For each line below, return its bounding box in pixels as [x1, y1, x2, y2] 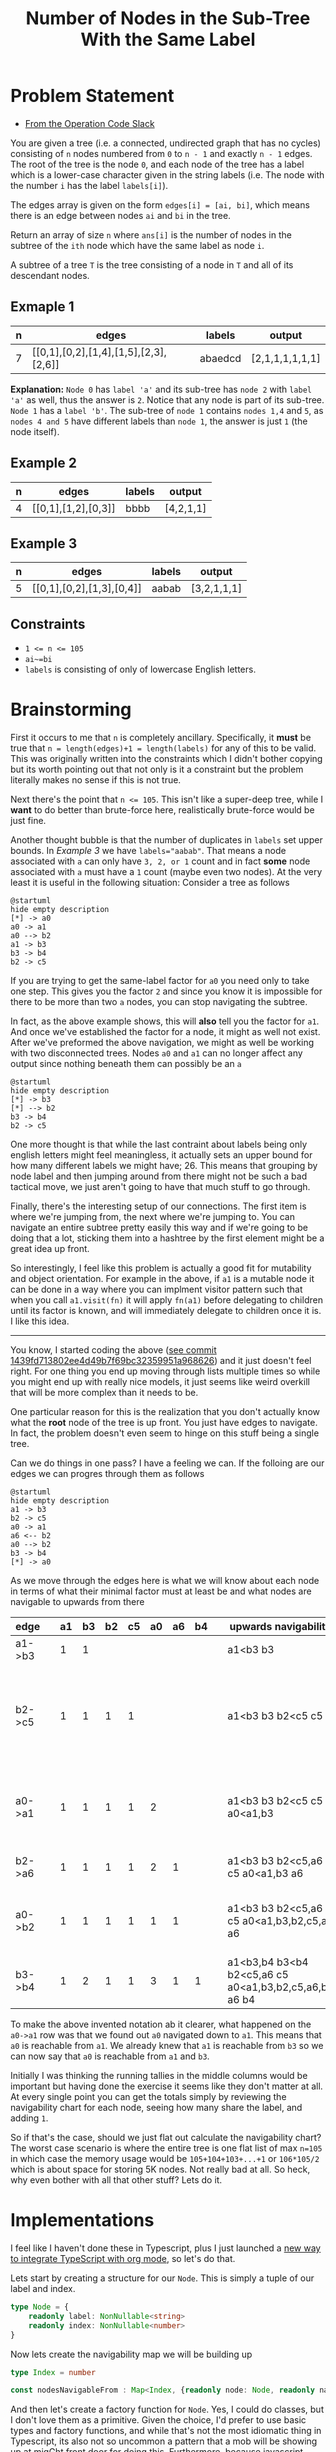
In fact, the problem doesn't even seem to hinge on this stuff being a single [10, 1427, 320, 1439]
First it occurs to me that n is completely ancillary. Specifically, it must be [10, 732, 312, 744]
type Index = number [10, 2367, 97, 2377]
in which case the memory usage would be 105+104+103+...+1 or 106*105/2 [10, 2153, 320, 2165]
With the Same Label [80, 28, 256, 51]
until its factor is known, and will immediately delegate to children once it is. [10, 1305, 322, 1317]
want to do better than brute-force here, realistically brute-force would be [10, 804, 315, 816]
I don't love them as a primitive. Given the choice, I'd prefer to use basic [10, 2414, 307, 2426]
